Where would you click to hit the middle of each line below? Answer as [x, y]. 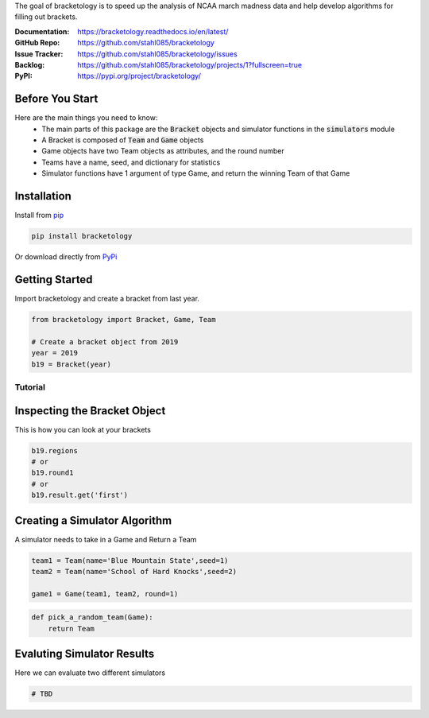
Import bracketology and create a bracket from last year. [107, 298]
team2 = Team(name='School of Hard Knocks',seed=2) [134, 572]
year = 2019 [55, 353]
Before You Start [56, 99]
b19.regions [55, 450]
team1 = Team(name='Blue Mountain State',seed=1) [130, 560]
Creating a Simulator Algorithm [93, 520]
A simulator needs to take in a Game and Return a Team [106, 539]
